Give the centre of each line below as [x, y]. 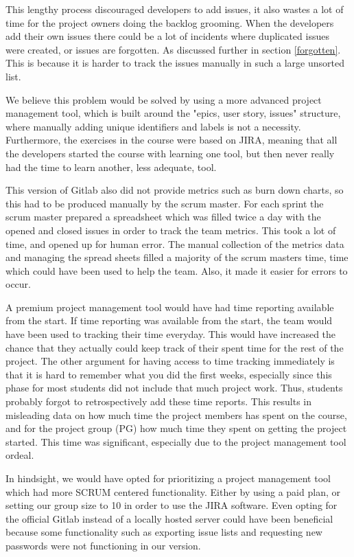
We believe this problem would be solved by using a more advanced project [164, 99]
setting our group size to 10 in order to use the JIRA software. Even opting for [172, 505]
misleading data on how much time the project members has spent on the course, [176, 414]
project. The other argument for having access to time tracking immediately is [170, 361]
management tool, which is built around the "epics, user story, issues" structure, [173, 113]
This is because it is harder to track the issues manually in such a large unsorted [175, 63]
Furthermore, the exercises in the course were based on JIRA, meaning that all [172, 140]
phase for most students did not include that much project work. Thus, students [174, 388]
